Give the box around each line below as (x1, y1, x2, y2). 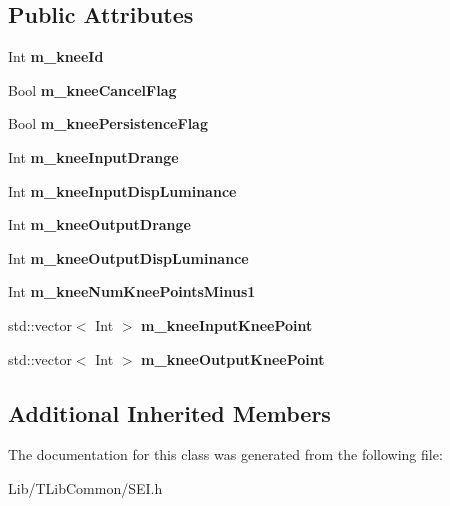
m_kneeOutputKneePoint (141, 348, 325, 369)
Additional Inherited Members (8, 397, 331, 428)
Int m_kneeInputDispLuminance (8, 180, 237, 201)
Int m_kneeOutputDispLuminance (8, 247, 249, 268)
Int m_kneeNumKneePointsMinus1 (8, 281, 256, 302)
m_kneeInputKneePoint (141, 314, 313, 335)
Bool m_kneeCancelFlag (8, 79, 177, 100)
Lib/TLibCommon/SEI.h (8, 477, 163, 498)
